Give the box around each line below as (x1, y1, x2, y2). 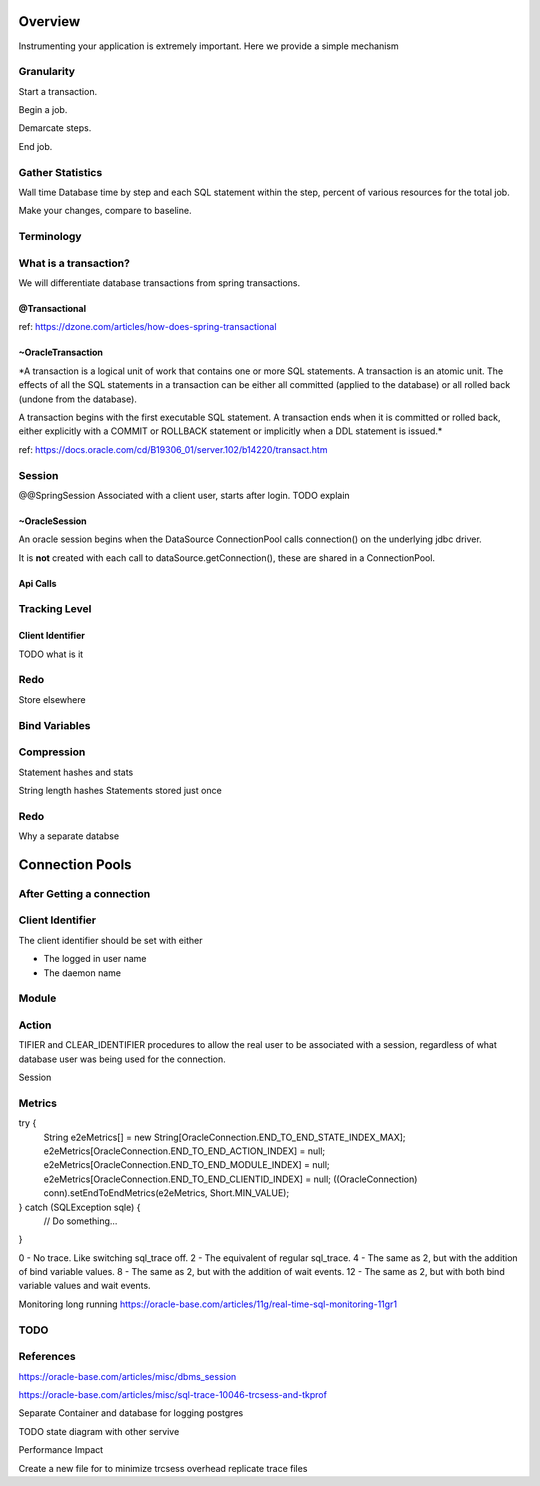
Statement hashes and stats (18, 766, 134, 778)
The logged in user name (43, 953, 147, 965)
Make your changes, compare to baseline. (18, 205, 192, 217)
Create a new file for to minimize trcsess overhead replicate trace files (18, 1462, 308, 1474)
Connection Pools (18, 856, 132, 873)
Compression (18, 745, 86, 759)
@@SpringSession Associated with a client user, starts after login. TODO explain (18, 489, 350, 501)
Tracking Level (18, 602, 92, 616)
